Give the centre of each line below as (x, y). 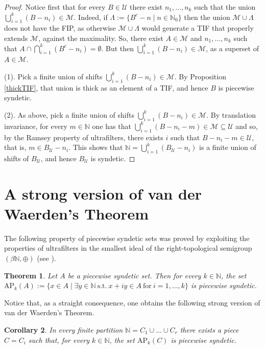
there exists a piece (209, 330)
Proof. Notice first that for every (55, 7)
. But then (118, 48)
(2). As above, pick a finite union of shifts (69, 114)
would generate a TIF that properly (198, 28)
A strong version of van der (103, 193)
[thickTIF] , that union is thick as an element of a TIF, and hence (106, 87)
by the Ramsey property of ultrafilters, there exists (84, 137)
